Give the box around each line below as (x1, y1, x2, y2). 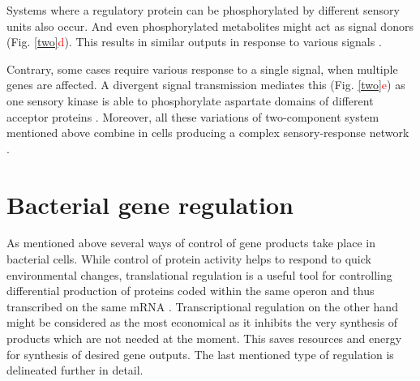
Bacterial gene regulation (6, 187, 294, 220)
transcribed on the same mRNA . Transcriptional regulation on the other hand (6, 298, 398, 315)
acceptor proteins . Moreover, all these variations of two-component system (6, 108, 379, 125)
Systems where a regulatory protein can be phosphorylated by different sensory (6, 2, 400, 18)
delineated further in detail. (6, 362, 144, 379)
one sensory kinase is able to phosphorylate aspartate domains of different (6, 92, 374, 109)
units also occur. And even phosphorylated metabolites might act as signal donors (6, 17, 414, 34)
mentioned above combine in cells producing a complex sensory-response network (6, 124, 409, 141)
